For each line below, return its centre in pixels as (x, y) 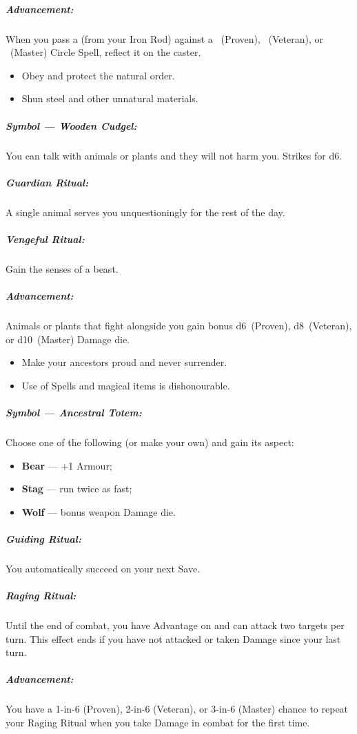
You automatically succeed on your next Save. (103, 568)
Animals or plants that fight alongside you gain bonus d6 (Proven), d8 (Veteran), (179, 325)
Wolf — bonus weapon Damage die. (99, 511)
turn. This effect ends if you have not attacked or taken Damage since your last (173, 638)
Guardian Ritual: (47, 182)
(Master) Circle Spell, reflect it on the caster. (105, 52)
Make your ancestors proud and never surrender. (124, 362)
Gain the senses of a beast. (62, 268)
